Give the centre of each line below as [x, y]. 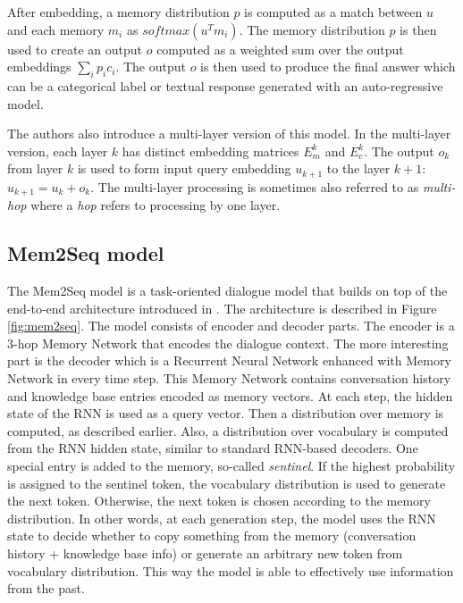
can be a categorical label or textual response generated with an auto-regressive [225, 85]
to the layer [358, 168]
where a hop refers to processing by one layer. [156, 205]
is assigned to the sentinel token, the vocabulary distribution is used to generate [227, 483]
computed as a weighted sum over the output [280, 49]
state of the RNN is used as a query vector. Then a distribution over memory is [226, 413]
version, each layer [58, 151]
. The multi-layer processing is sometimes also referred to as [255, 186]
